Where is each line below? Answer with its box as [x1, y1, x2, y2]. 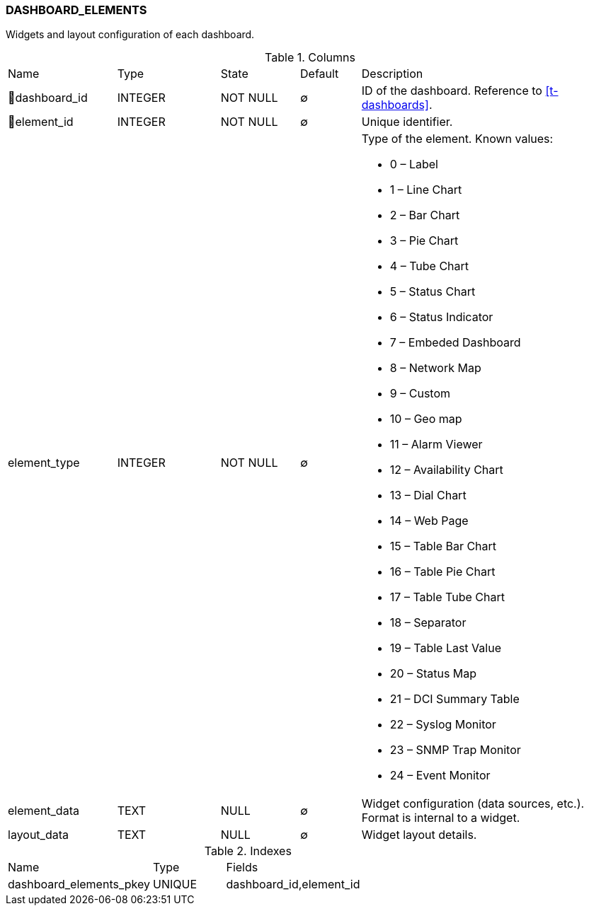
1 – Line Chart [389, 182, 462, 197]
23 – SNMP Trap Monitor [389, 743, 521, 758]
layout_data [8, 828, 69, 842]
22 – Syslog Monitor [389, 717, 496, 732]
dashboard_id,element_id [226, 877, 360, 892]
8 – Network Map [389, 361, 481, 376]
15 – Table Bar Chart [389, 539, 497, 554]
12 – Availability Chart [389, 463, 503, 477]
